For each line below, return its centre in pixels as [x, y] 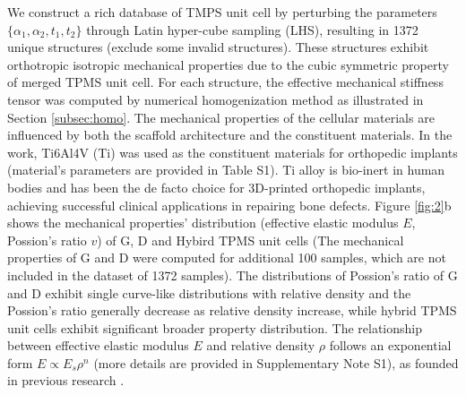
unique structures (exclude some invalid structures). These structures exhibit [218, 47]
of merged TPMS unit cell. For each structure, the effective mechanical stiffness [225, 82]
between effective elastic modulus [98, 345]
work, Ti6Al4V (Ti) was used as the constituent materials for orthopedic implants [233, 152]
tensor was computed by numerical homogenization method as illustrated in [216, 99]
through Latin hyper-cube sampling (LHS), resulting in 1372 [252, 29]
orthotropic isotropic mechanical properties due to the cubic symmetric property [228, 64]
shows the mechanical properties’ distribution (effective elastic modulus [203, 223]
